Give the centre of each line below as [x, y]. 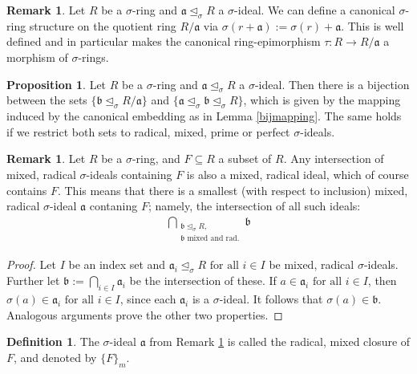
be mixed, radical [312, 264]
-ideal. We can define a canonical [315, 10]
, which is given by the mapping [322, 100]
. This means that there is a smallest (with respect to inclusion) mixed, [233, 190]
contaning [113, 206]
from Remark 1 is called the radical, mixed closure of [280, 341]
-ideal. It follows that [271, 298]
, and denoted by [55, 357]
